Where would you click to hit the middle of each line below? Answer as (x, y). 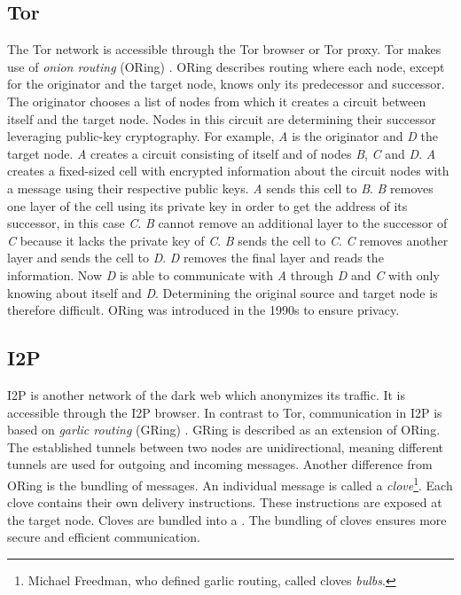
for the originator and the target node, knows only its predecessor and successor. (226, 84)
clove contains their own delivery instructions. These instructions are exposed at (225, 502)
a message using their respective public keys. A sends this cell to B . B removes (220, 188)
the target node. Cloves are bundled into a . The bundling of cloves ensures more (227, 519)
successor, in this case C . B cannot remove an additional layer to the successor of (227, 223)
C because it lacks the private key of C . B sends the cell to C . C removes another (228, 240)
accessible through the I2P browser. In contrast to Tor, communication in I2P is (225, 412)
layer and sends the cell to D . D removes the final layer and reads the (195, 258)
